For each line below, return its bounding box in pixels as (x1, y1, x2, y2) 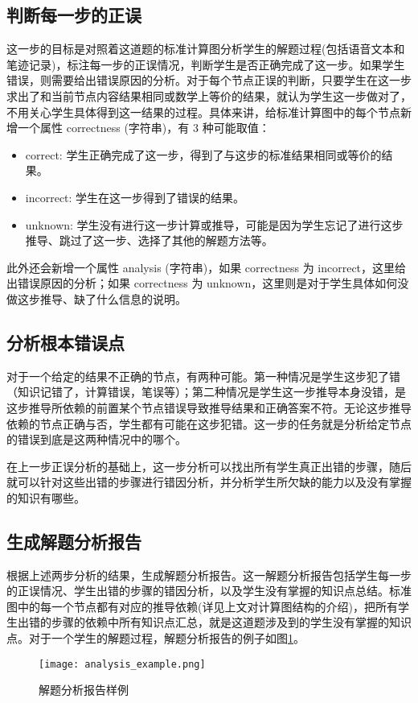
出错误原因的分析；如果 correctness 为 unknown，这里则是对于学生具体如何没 (6, 275, 409, 292)
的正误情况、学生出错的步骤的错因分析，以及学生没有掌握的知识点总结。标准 (6, 582, 412, 599)
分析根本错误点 (6, 329, 125, 354)
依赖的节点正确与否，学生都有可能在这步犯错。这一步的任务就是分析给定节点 (6, 415, 412, 432)
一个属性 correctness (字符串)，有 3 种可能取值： (17, 119, 270, 136)
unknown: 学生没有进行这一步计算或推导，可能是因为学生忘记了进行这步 (25, 216, 404, 233)
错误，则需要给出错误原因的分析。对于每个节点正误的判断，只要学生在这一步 (6, 72, 412, 89)
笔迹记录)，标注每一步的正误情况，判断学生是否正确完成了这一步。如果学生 (6, 56, 405, 72)
